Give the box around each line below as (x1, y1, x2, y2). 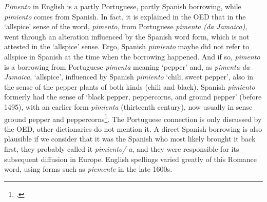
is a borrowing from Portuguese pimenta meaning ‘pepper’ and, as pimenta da (4, 61, 250, 72)
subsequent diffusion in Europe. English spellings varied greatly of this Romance (4, 153, 257, 164)
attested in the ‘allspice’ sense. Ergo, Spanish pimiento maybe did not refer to (4, 41, 250, 52)
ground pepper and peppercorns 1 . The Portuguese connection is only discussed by (4, 112, 262, 124)
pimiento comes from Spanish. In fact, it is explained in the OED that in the (4, 11, 246, 22)
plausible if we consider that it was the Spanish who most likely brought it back (4, 133, 256, 144)
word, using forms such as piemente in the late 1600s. (4, 164, 173, 174)
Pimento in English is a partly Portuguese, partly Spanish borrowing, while (4, 1, 241, 11)
